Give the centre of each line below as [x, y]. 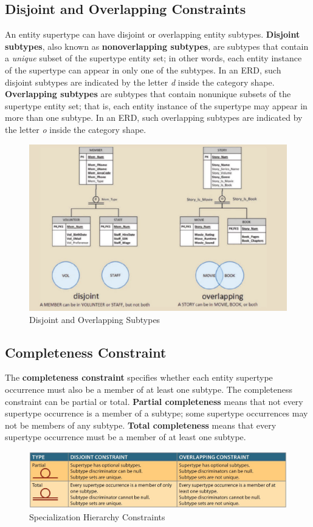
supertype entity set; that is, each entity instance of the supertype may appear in [156, 105]
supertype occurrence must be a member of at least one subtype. [126, 437]
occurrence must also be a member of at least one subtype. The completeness [149, 389]
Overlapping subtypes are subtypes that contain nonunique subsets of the [148, 94]
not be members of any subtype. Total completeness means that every [141, 425]
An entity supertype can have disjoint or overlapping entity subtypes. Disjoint [153, 34]
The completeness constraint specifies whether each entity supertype [139, 377]
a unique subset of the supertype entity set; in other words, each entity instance [153, 58]
